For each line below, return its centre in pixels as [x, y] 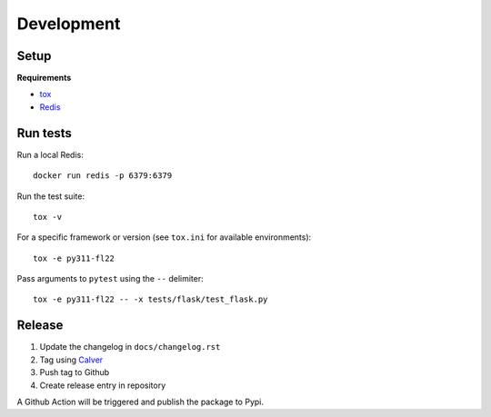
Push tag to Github [75, 372]
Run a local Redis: [50, 154]
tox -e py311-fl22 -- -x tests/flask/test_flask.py [150, 299]
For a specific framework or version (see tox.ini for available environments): [164, 237]
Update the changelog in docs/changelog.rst [130, 347]
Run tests [44, 133]
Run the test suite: [51, 196]
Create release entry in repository [103, 385]
